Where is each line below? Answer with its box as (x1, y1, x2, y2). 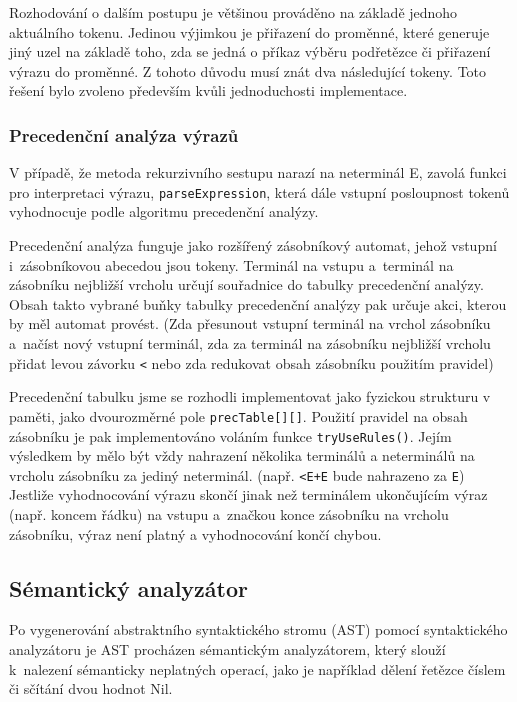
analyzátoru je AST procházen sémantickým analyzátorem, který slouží (9, 638, 446, 659)
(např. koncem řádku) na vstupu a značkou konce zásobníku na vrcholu (9, 504, 449, 524)
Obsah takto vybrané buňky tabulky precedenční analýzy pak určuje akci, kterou (9, 293, 507, 314)
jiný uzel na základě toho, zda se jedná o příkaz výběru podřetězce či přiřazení (9, 41, 491, 62)
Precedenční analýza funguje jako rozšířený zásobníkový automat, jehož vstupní (9, 235, 497, 256)
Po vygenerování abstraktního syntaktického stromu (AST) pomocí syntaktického (9, 619, 508, 640)
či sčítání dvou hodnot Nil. (9, 678, 173, 699)
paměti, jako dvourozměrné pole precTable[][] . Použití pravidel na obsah (9, 405, 468, 426)
